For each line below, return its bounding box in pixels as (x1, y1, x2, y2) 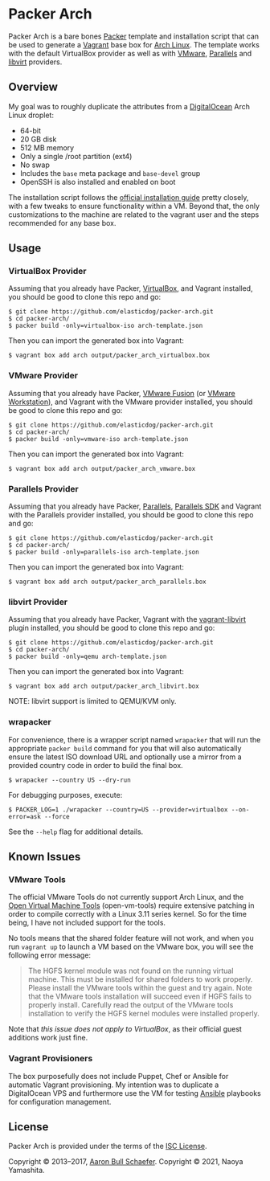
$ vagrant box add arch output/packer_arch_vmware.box (8, 464, 196, 472)
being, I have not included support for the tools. (8, 917, 166, 928)
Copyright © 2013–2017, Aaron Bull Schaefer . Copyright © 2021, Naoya (8, 1157, 243, 1167)
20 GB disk (19, 134, 57, 144)
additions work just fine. (8, 1033, 88, 1043)
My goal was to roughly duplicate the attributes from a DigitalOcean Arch (8, 101, 251, 111)
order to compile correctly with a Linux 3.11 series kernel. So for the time (8, 909, 247, 919)
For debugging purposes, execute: (8, 790, 123, 799)
